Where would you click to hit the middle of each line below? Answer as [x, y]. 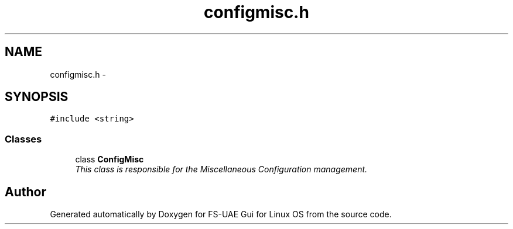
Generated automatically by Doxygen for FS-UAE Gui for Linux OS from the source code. [221, 214]
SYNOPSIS [37, 97]
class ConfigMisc [110, 159]
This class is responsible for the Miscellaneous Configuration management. [221, 169]
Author [25, 192]
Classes [23, 139]
